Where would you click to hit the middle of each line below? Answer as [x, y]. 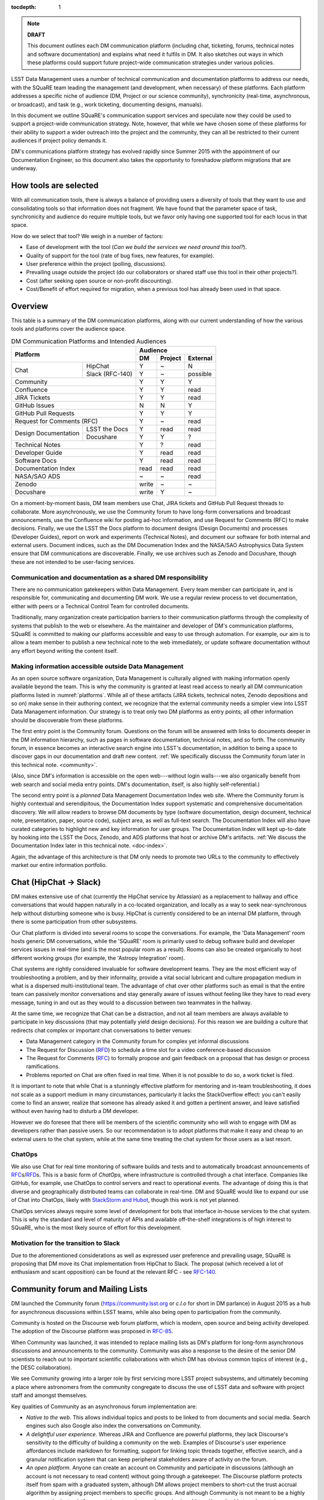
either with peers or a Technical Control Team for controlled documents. [100, 606]
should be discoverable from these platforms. [67, 720]
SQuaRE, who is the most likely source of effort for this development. [96, 1228]
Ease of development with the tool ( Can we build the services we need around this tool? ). [136, 247]
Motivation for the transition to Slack [65, 1243]
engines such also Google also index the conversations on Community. [114, 1426]
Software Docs [36, 461]
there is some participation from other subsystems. [74, 922]
